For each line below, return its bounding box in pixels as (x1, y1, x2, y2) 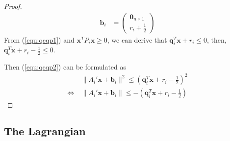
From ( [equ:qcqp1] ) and (4, 34, 75, 45)
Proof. (4, 1, 22, 11)
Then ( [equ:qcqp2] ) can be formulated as (4, 62, 127, 72)
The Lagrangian (4, 123, 86, 139)
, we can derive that (107, 34, 167, 45)
